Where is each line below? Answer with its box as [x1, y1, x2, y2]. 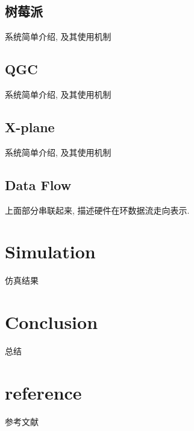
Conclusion [5, 310, 98, 334]
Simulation [5, 239, 96, 264]
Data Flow [5, 175, 72, 194]
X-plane [5, 117, 55, 136]
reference [5, 380, 82, 404]
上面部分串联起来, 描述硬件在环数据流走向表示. [5, 203, 190, 216]
